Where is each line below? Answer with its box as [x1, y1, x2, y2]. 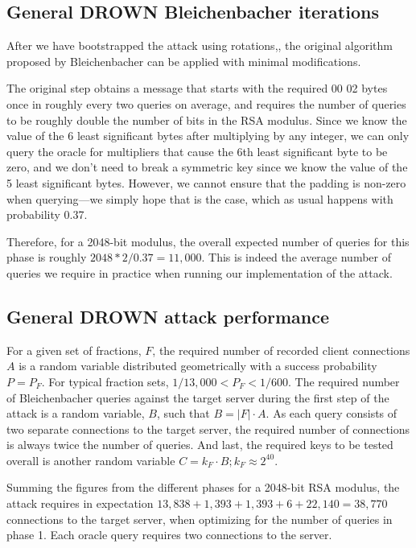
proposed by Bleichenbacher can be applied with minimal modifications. [6, 52, 361, 69]
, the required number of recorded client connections [152, 341, 410, 358]
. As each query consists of [266, 405, 397, 422]
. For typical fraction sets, [41, 373, 169, 389]
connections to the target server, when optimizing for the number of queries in [6, 510, 393, 527]
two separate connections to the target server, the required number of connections [6, 420, 410, 437]
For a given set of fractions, [6, 341, 142, 358]
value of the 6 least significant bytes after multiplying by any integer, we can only [6, 127, 410, 144]
